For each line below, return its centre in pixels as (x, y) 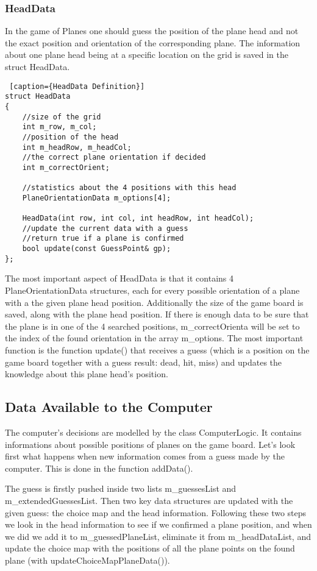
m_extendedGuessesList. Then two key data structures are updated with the (149, 500)
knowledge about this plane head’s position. (87, 374)
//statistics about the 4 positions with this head (129, 188)
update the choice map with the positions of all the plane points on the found (150, 548)
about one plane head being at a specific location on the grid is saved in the (147, 55)
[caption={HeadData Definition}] (77, 86)
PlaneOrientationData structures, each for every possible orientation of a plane (152, 290)
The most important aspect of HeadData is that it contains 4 (119, 278)
